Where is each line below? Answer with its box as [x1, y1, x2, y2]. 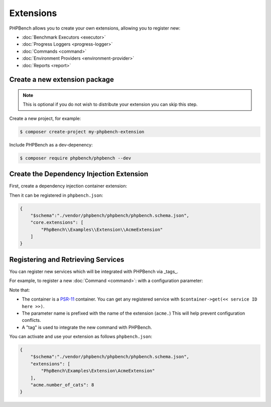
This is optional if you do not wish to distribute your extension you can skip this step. [23, 101, 198, 107]
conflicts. [22, 317, 41, 323]
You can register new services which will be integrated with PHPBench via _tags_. [9, 268, 178, 275]
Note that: [9, 287, 30, 293]
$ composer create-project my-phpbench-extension [20, 128, 145, 134]
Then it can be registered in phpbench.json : [9, 192, 103, 198]
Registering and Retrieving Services [9, 255, 124, 263]
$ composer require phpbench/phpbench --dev [20, 155, 131, 161]
